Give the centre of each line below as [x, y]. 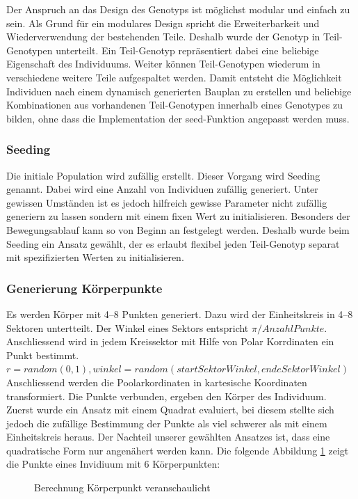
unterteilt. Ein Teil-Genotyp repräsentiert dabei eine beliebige [187, 50]
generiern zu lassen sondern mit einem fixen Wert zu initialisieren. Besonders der [178, 216]
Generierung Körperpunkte [84, 288]
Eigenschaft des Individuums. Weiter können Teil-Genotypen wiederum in [163, 64]
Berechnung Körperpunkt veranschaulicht [122, 488]
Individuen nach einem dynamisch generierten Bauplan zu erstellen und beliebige [179, 91]
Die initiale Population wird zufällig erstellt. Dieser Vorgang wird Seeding [163, 175]
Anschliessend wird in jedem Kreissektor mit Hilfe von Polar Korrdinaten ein [170, 341]
